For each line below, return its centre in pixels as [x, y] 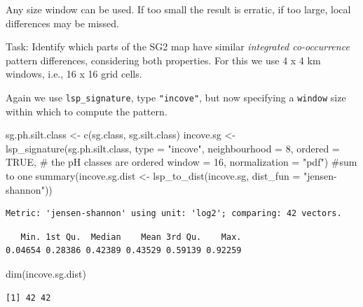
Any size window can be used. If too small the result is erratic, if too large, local [178, 9]
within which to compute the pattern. [87, 111]
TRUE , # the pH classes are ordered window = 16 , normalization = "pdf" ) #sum [181, 162]
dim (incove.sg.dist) [46, 273]
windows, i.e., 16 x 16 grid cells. [74, 74]
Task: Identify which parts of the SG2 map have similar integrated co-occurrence [178, 47]
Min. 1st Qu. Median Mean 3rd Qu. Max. [131, 237]
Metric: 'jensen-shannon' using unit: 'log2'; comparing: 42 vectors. [174, 214]
